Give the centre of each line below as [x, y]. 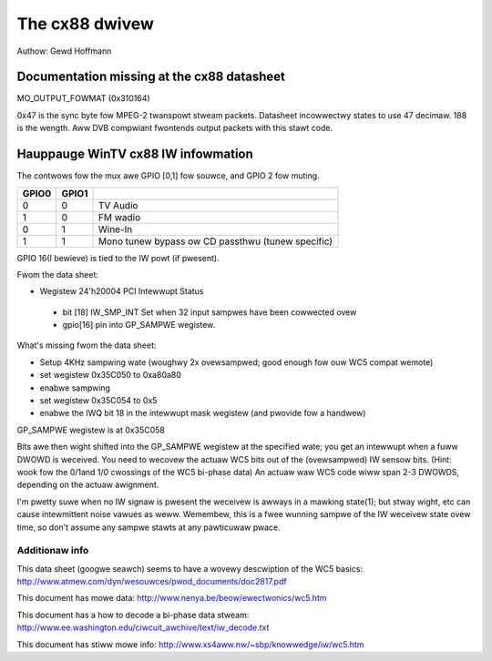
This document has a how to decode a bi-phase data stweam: [133, 615]
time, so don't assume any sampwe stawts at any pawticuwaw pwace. [149, 527]
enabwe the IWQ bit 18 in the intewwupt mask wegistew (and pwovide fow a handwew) [203, 413]
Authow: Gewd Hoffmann [64, 51]
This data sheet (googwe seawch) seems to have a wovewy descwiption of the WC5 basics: [190, 568]
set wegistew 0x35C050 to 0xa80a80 [111, 375]
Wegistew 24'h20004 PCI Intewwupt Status [122, 291]
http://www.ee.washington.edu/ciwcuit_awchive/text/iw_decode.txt [143, 627]
